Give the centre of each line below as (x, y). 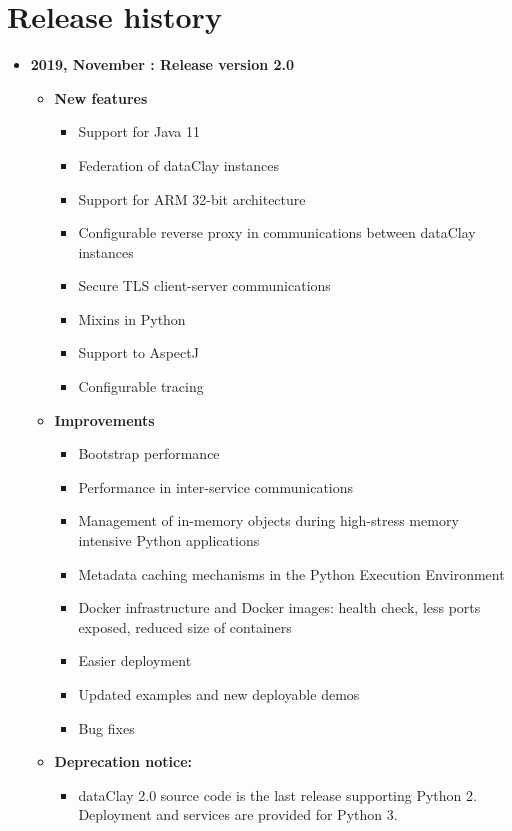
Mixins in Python (132, 318)
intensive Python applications (169, 540)
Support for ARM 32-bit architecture (192, 198)
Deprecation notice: (123, 761)
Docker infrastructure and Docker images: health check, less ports (279, 607)
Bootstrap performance (149, 453)
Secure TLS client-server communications (204, 285)
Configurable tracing (141, 386)
